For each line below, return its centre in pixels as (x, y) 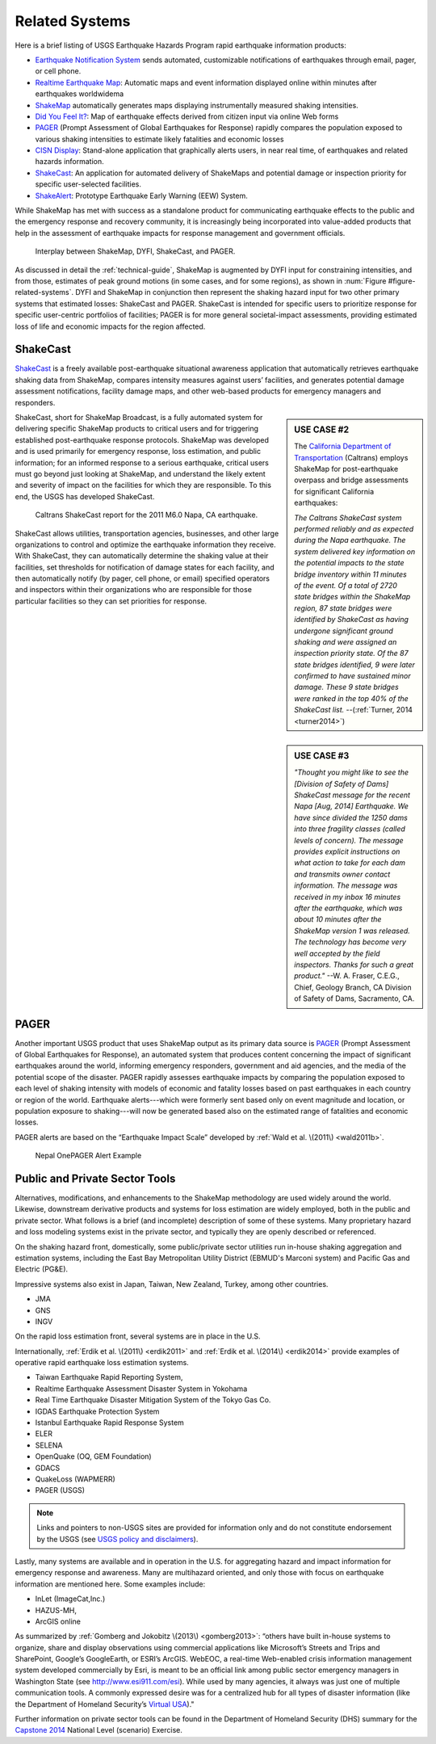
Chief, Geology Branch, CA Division (353, 987)
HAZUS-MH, (56, 1610)
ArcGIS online (58, 1621)
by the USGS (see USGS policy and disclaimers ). (117, 1539)
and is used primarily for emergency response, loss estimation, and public (138, 452)
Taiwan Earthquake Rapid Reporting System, (109, 1377)
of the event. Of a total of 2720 (346, 585)
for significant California (334, 491)
